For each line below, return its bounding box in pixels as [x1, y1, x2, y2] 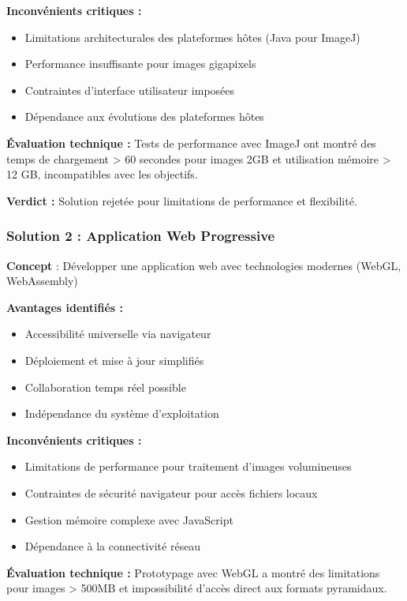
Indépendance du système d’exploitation [24, 405, 219, 422]
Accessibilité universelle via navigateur [24, 325, 211, 342]
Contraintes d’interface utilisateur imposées [24, 81, 235, 98]
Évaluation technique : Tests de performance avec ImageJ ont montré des [6, 134, 376, 151]
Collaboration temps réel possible [24, 378, 186, 395]
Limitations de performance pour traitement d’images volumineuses [24, 458, 352, 475]
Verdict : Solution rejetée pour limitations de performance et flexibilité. [6, 192, 357, 208]
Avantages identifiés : [6, 299, 124, 315]
